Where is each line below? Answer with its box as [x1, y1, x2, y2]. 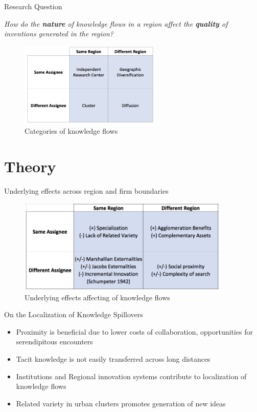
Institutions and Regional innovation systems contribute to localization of [16, 370, 247, 381]
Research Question [4, 1, 62, 11]
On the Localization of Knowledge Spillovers [4, 309, 143, 320]
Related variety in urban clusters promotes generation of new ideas [16, 398, 226, 408]
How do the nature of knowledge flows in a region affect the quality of [4, 18, 228, 29]
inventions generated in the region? [4, 28, 113, 39]
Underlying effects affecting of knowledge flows [25, 292, 170, 302]
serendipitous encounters [16, 336, 93, 347]
